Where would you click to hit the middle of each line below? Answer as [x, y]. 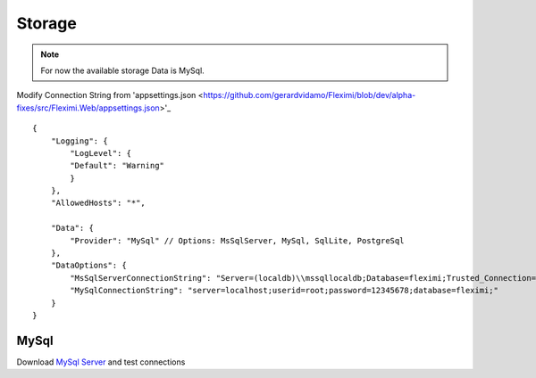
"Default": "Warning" [117, 166]
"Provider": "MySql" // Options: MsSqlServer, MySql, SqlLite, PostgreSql [237, 240]
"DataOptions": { [88, 266]
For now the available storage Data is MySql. [122, 70]
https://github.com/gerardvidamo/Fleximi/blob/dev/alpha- [310, 95]
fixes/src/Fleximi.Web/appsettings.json [88, 108]
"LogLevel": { [101, 153]
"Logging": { [79, 141]
